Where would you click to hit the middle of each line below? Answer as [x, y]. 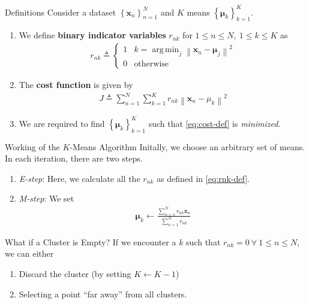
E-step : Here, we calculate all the [79, 178]
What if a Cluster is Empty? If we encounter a [91, 241]
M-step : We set [46, 198]
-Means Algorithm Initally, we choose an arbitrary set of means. [187, 146]
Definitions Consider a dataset [61, 12]
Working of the [32, 146]
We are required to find [62, 123]
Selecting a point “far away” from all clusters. [103, 294]
